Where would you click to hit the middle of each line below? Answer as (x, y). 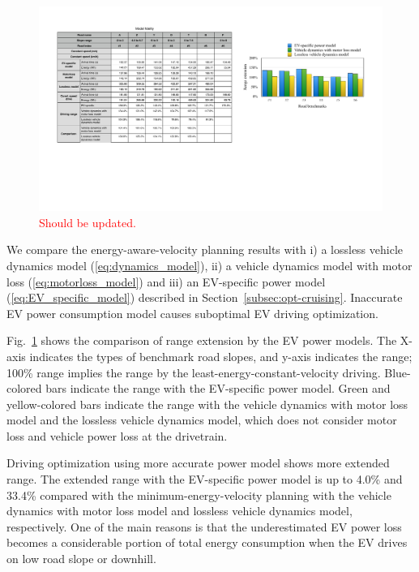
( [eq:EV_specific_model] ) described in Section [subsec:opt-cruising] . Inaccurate (205, 297)
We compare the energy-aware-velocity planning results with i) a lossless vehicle (205, 249)
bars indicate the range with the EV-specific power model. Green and (218, 388)
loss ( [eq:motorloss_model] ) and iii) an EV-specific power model (166, 281)
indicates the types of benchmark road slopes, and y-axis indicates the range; (221, 356)
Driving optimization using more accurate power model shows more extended (198, 463)
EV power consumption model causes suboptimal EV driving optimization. (192, 313)
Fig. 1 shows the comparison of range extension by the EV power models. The (202, 340)
